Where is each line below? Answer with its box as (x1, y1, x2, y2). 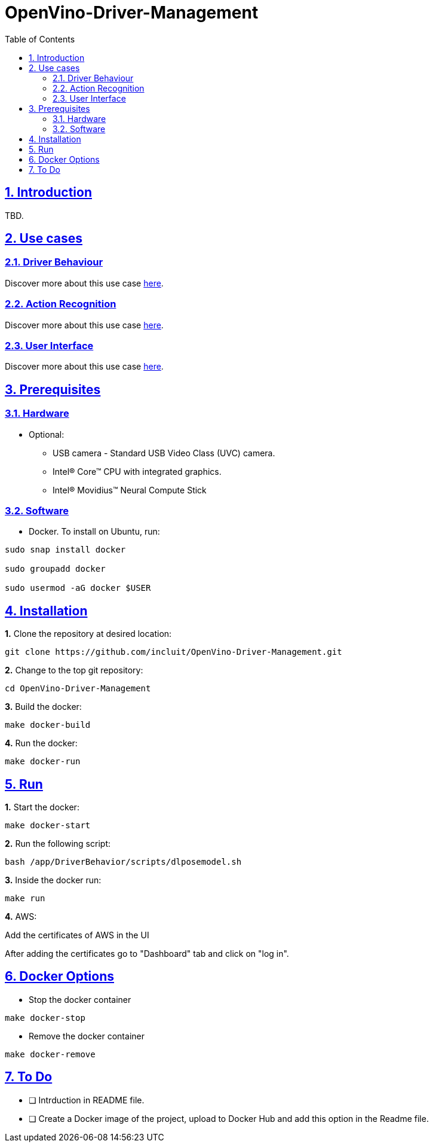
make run (5, 893, 45, 903)
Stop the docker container (29, 994, 131, 1005)
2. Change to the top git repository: (5, 665, 143, 676)
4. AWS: (5, 911, 37, 922)
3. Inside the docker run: (5, 874, 102, 885)
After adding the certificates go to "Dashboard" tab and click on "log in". (5, 948, 289, 959)
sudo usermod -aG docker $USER (5, 583, 151, 593)
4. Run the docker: (5, 738, 78, 749)
